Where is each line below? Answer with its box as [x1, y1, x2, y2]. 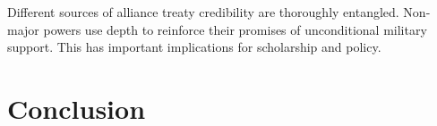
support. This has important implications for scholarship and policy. [7, 38, 381, 56]
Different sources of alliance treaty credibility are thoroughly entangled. [7, 3, 399, 21]
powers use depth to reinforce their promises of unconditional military [43, 20, 427, 38]
